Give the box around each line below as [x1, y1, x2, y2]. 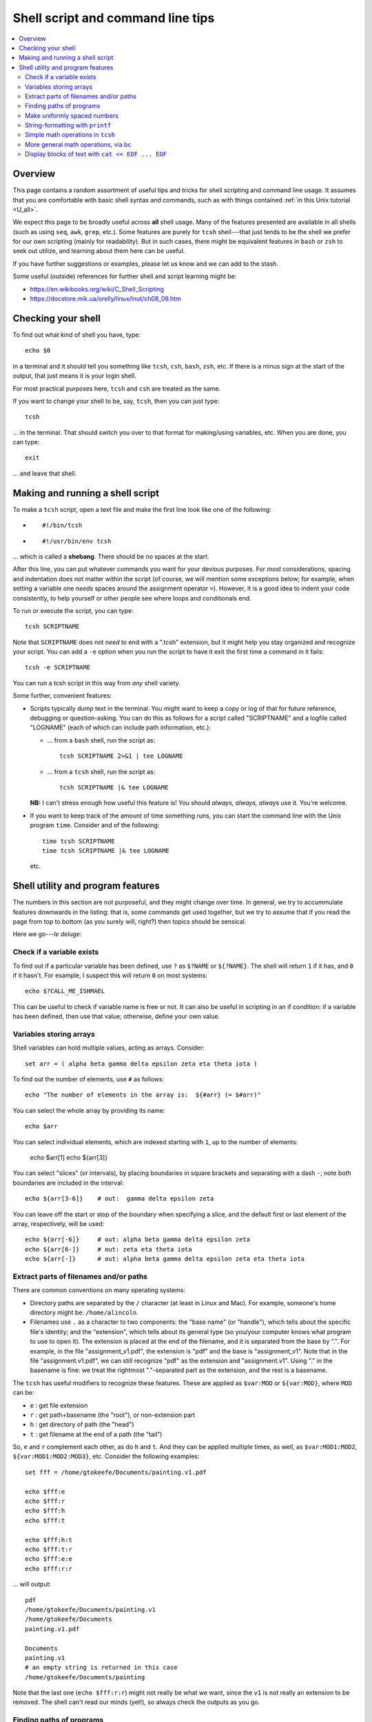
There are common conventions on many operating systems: [12, 1286, 186, 1294]
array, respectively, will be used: [12, 1219, 105, 1227]
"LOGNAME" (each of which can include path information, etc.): [30, 723, 211, 732]
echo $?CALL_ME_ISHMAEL [25, 987, 105, 995]
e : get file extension [30, 1401, 88, 1409]
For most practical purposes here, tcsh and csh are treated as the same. [12, 384, 220, 393]
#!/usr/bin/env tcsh [42, 537, 112, 545]
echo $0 [25, 346, 51, 355]
